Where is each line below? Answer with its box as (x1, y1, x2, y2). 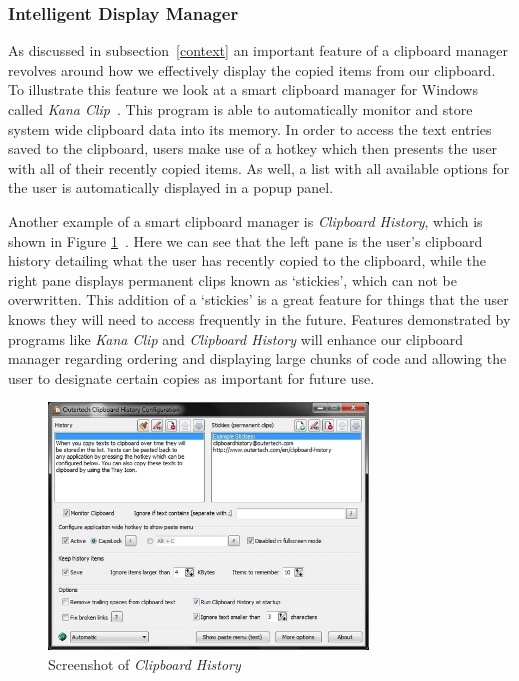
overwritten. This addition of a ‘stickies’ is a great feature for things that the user (8, 289, 509, 310)
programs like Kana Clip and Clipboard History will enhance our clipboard (8, 328, 464, 349)
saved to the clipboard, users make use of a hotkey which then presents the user (8, 138, 498, 159)
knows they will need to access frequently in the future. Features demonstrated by (8, 308, 511, 329)
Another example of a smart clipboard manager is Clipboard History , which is (8, 210, 483, 231)
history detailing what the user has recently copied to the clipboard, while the (8, 250, 486, 271)
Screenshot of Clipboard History (48, 653, 241, 674)
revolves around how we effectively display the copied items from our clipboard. (8, 59, 496, 80)
